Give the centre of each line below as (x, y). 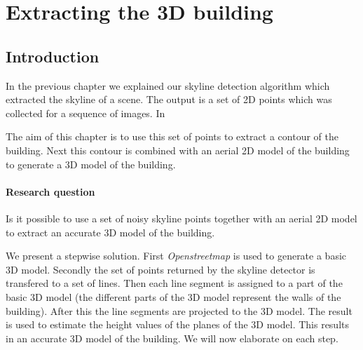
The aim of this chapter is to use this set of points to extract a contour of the (172, 136)
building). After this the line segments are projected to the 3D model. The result (179, 310)
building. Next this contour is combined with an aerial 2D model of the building (178, 150)
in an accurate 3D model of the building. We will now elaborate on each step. (172, 338)
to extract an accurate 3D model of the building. (110, 232)
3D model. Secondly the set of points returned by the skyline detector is (160, 269)
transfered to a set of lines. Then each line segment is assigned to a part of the (174, 283)
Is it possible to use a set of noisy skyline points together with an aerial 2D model (181, 218)
